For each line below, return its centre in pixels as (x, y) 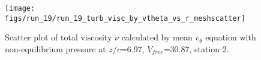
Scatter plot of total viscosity (58, 37)
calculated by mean (157, 37)
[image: (20, 8)
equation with (231, 37)
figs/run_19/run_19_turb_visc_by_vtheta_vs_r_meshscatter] (125, 18)
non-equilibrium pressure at (55, 48)
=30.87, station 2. (196, 48)
